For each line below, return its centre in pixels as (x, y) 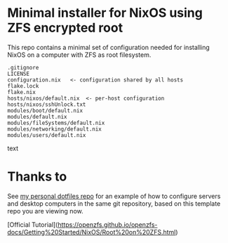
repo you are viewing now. (45, 211)
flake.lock (23, 86)
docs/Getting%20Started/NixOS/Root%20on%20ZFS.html (92, 232)
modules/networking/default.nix (54, 129)
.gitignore (23, 67)
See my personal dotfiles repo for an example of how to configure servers (114, 196)
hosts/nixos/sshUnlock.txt (47, 104)
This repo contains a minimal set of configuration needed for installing (109, 47)
